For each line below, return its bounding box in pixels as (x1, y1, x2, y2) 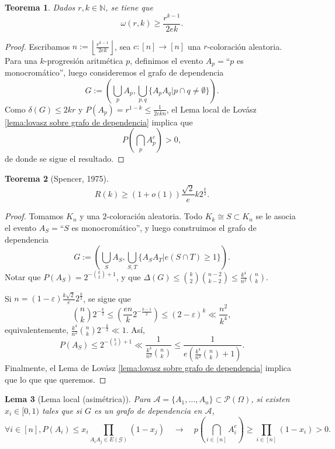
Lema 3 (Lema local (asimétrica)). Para (5, 393, 151, 405)
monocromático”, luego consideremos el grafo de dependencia (5, 66, 224, 79)
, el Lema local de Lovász (166, 103, 257, 115)
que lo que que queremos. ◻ (5, 373, 106, 385)
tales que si (42, 404, 82, 416)
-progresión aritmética (44, 54, 123, 66)
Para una (5, 54, 37, 66)
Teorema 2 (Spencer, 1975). (5, 172, 109, 184)
